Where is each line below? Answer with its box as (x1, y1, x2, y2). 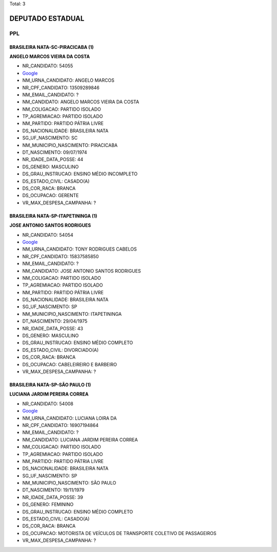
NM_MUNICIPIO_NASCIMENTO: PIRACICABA (22, 142, 118, 148)
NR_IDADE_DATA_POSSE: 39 (22, 494, 83, 500)
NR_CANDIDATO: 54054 (22, 232, 74, 238)
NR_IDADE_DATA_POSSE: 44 (22, 156, 84, 163)
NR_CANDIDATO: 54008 (22, 400, 74, 406)
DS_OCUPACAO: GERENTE (22, 192, 79, 199)
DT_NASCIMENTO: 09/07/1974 (22, 149, 87, 155)
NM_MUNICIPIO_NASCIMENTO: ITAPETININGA (22, 311, 122, 317)
